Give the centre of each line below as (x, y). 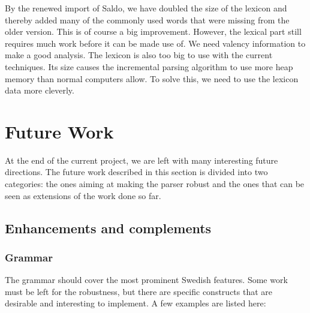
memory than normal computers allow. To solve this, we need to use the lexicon (152, 78)
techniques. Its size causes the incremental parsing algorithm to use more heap (149, 66)
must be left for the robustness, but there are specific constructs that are (139, 291)
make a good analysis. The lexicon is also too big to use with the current (139, 55)
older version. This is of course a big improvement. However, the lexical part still (153, 31)
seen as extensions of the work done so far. (83, 195)
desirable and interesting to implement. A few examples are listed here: (136, 303)
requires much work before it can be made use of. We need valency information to (155, 43)
